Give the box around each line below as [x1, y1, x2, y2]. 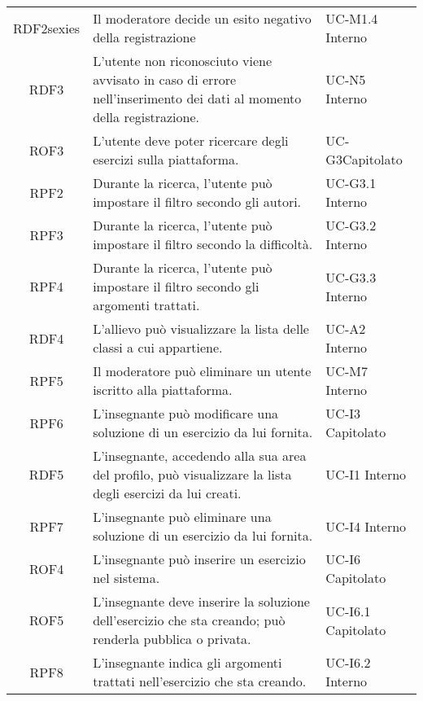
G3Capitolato [325, 150, 403, 169]
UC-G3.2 [325, 216, 377, 234]
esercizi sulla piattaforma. [93, 150, 239, 169]
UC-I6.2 [325, 653, 371, 672]
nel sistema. [93, 568, 160, 587]
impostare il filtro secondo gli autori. [93, 192, 302, 211]
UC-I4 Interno [325, 516, 407, 536]
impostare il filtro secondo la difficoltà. [93, 234, 313, 253]
